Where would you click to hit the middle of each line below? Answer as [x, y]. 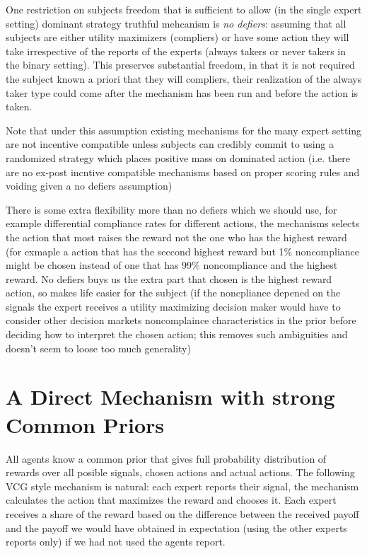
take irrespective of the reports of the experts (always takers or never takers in [176, 51]
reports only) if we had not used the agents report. [116, 542]
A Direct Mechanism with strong [170, 397]
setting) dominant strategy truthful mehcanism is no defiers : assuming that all [176, 23]
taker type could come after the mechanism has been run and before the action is [182, 92]
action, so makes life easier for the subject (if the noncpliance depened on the [173, 293]
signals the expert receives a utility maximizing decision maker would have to [173, 306]
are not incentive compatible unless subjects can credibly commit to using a [170, 144]
